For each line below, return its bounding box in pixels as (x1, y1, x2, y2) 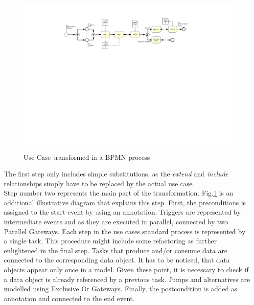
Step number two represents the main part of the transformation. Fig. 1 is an (4, 188, 233, 198)
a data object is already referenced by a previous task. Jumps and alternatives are (4, 274, 250, 284)
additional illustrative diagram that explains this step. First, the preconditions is (4, 197, 246, 207)
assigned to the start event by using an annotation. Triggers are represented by (4, 207, 241, 217)
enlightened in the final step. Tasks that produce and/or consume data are (4, 245, 228, 255)
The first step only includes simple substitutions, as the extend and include (4, 168, 229, 178)
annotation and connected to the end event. (4, 293, 135, 303)
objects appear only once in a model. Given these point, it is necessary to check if (4, 264, 249, 274)
